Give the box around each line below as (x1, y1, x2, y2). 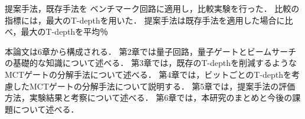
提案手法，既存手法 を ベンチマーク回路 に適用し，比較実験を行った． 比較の (5, 2, 300, 14)
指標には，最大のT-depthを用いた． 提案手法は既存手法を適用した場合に (5, 14, 285, 26)
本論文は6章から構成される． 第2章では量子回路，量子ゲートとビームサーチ (5, 45, 297, 57)
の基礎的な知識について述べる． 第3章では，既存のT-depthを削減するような (5, 57, 297, 69)
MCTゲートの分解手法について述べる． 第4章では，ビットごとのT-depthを (5, 68, 291, 80)
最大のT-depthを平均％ (21, 25, 109, 38)
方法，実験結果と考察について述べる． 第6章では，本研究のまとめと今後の (5, 91, 293, 104)
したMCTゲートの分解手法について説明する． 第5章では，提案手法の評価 (12, 80, 296, 92)
